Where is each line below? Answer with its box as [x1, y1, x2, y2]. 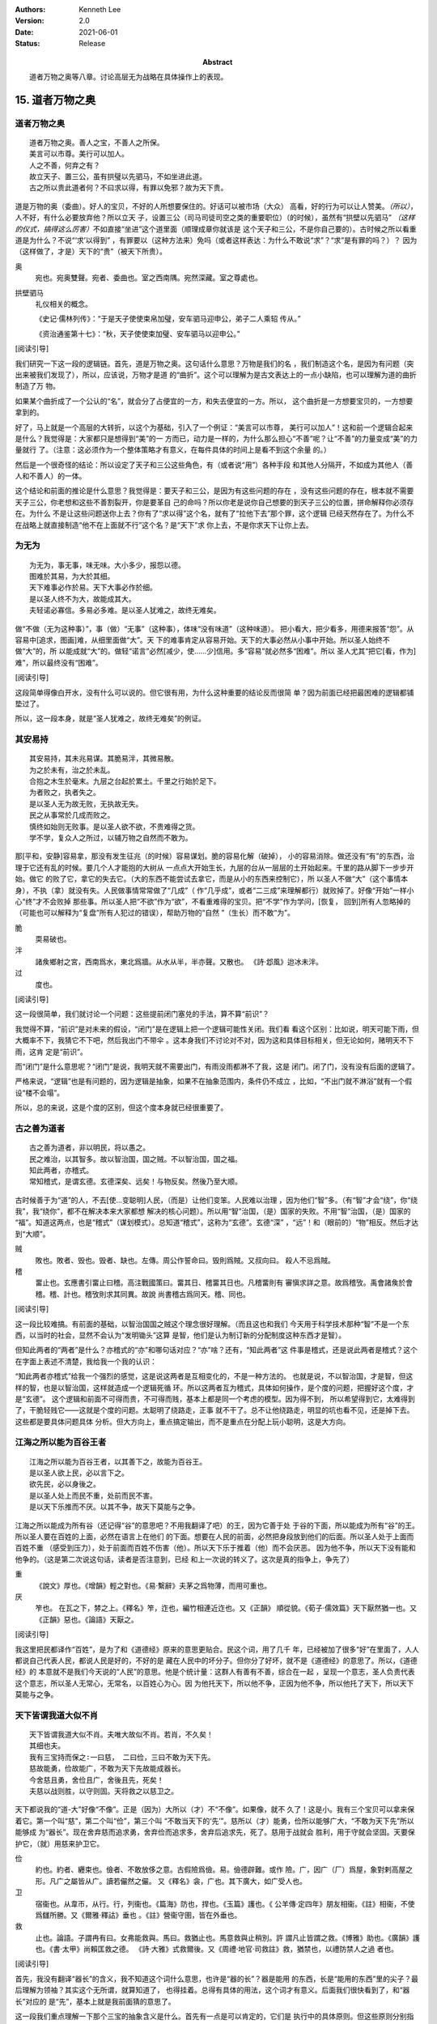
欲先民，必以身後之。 [29, 1480, 100, 1489]
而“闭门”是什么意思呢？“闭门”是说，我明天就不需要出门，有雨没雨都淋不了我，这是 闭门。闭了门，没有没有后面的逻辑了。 [15, 1061, 420, 1071]
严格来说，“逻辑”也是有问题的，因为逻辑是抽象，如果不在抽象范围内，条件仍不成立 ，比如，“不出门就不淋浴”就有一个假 [15, 1077, 413, 1086]
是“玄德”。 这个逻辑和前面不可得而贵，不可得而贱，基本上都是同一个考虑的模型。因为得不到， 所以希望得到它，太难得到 [15, 1393, 416, 1404]
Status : [15, 39, 40, 49]
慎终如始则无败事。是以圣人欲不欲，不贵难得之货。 [29, 822, 200, 831]
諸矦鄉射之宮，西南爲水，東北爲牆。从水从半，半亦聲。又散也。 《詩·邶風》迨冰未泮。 [35, 956, 323, 967]
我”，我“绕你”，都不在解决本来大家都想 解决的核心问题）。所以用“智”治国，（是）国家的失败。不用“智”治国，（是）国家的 [15, 1206, 412, 1216]
